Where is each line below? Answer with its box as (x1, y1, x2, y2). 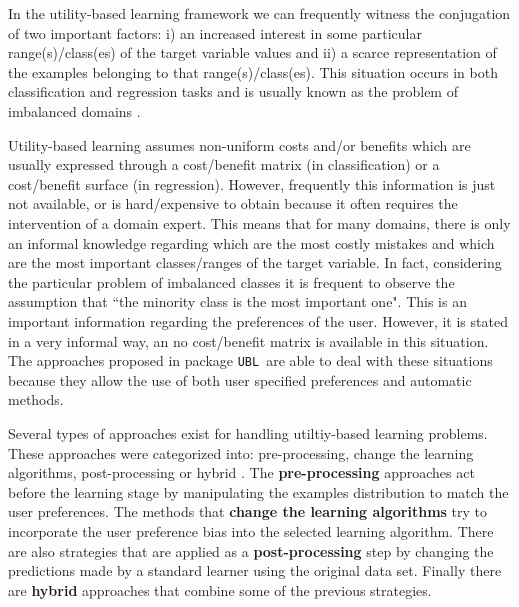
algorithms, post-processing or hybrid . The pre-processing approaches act (8, 462, 475, 483)
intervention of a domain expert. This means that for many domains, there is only (8, 212, 511, 233)
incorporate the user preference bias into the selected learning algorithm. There (8, 520, 494, 541)
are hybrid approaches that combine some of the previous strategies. (8, 579, 432, 600)
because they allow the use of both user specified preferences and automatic (8, 369, 472, 390)
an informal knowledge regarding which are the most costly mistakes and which (8, 232, 495, 253)
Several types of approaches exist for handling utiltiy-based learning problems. (8, 422, 488, 443)
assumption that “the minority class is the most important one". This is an (8, 291, 467, 312)
